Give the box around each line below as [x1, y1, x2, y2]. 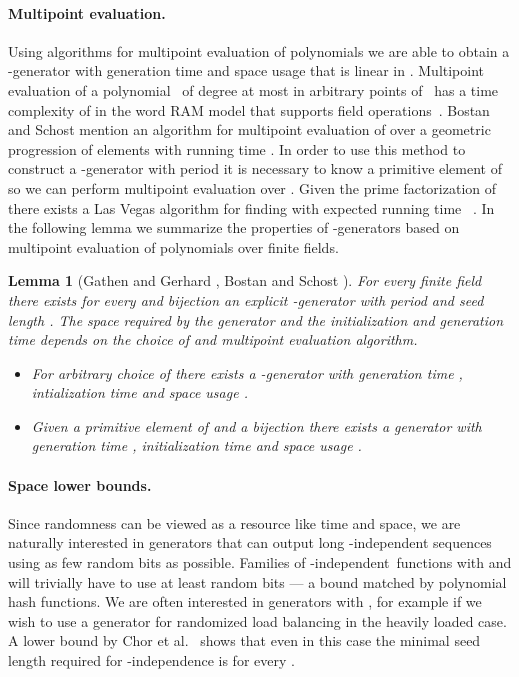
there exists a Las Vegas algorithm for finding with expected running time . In [8, 197, 495, 218]
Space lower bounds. [8, 474, 152, 495]
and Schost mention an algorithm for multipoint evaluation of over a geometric [8, 119, 491, 140]
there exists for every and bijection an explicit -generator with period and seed [8, 289, 484, 310]
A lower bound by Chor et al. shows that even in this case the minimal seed [8, 630, 481, 651]
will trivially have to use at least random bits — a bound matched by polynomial [8, 571, 507, 592]
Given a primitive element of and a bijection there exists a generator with [31, 415, 482, 436]
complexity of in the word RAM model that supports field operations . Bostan [8, 99, 490, 120]
